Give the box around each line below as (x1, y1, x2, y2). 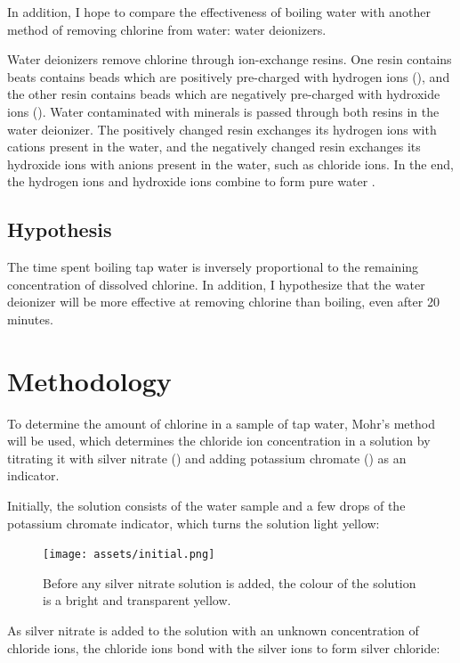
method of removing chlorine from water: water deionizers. (7, 20, 327, 38)
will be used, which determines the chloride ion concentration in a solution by (7, 431, 431, 450)
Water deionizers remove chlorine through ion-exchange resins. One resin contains (7, 50, 452, 69)
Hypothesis (7, 216, 112, 243)
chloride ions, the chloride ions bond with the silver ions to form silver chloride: (7, 638, 440, 657)
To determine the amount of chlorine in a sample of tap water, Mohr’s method (7, 413, 435, 432)
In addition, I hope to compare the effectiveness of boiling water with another (7, 3, 431, 20)
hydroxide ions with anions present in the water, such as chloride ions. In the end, (7, 154, 454, 173)
